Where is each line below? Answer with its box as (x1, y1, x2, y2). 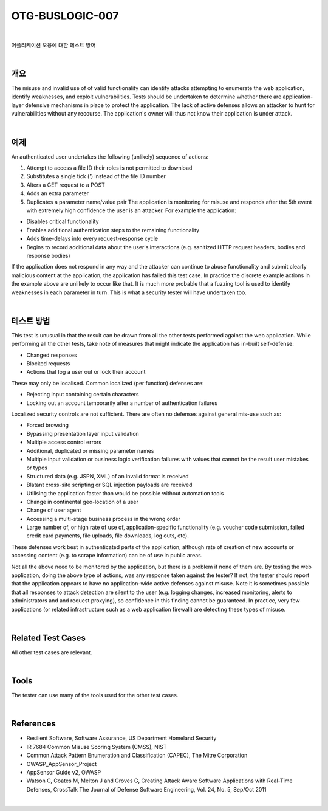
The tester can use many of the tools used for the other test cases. (11, 692, 179, 699)
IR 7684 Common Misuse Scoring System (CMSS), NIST (26, 743, 167, 750)
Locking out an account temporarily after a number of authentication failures (26, 399, 218, 407)
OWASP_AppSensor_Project (26, 760, 97, 767)
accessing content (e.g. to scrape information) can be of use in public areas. (11, 552, 203, 559)
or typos (26, 464, 48, 471)
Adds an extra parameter (26, 190, 89, 197)
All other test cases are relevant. (11, 648, 92, 656)
